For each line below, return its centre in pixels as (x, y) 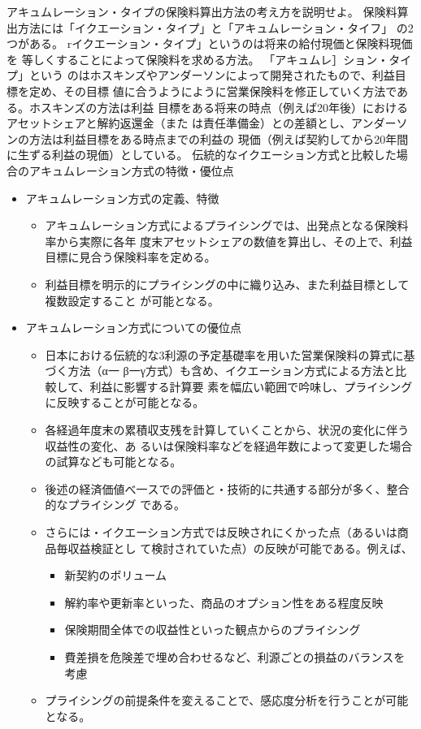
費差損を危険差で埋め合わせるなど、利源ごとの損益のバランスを (235, 657)
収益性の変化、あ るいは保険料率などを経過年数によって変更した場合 (229, 445)
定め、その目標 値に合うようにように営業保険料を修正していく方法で (213, 91)
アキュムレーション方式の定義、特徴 (122, 198)
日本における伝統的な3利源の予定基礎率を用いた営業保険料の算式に (224, 354)
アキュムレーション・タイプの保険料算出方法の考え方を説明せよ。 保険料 (202, 11)
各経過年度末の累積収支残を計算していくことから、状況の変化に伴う (227, 430)
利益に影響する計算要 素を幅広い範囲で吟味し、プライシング (251, 386)
